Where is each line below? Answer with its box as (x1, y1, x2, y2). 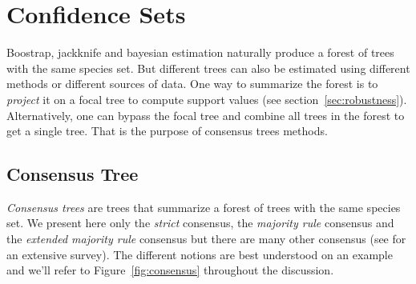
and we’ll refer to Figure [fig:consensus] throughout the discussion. (6, 262, 334, 278)
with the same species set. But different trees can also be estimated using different (6, 59, 410, 76)
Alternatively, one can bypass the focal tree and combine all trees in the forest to (6, 106, 405, 123)
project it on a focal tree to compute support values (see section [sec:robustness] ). (6, 90, 407, 107)
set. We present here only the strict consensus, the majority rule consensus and (6, 214, 394, 231)
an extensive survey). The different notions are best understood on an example (6, 246, 393, 262)
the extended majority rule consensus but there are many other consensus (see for (6, 230, 406, 247)
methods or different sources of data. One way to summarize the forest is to (6, 75, 378, 92)
